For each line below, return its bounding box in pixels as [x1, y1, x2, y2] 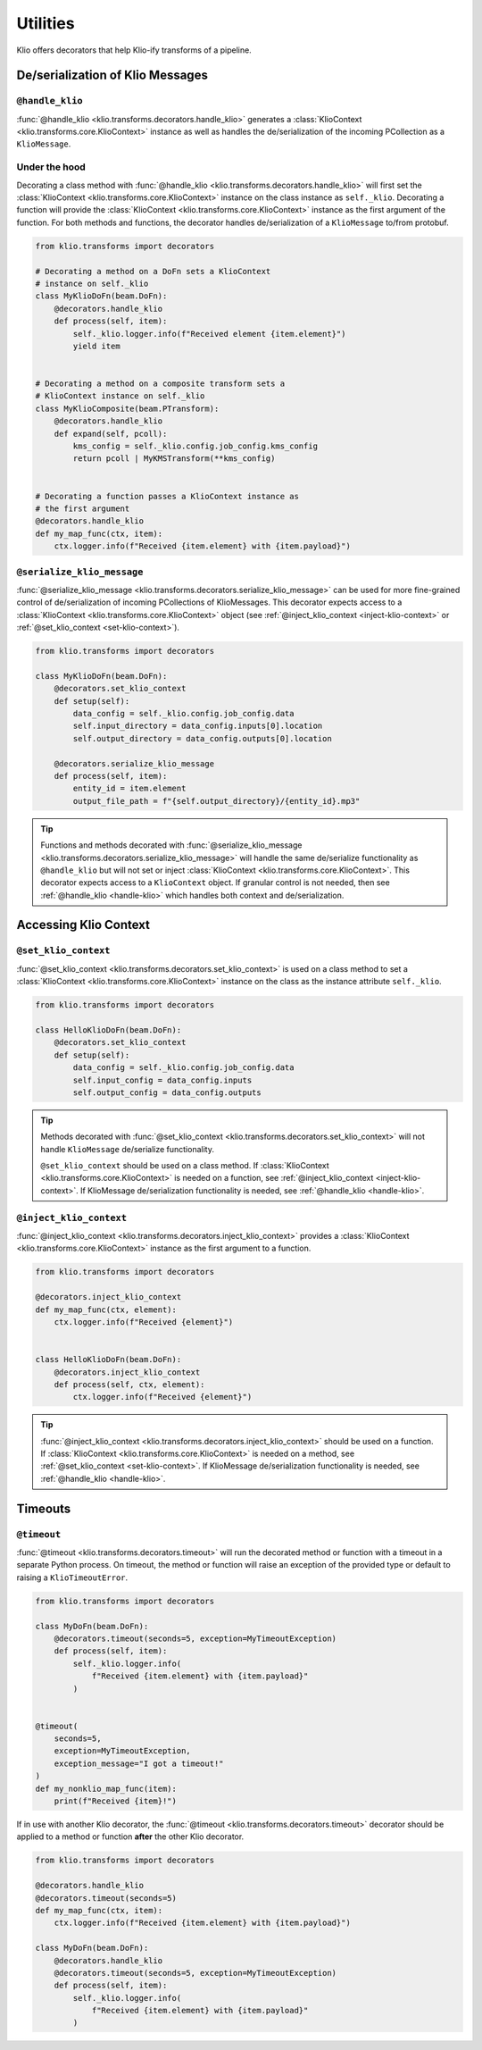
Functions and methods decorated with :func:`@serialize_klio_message [40, 840, 303, 850]
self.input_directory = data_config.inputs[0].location [72, 721, 323, 732]
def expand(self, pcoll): [54, 429, 168, 439]
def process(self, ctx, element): [54, 1379, 205, 1389]
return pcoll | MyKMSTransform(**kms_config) [72, 454, 276, 464]
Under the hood [16, 161, 87, 173]
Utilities [16, 13, 75, 33]
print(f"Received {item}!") [54, 1796, 178, 1806]
